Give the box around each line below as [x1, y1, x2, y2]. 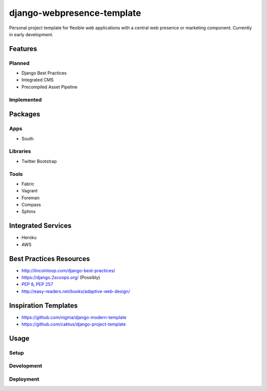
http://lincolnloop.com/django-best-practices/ [21, 268, 116, 274]
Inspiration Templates [9, 301, 78, 310]
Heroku [21, 234, 37, 240]
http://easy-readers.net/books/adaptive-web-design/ [21, 288, 131, 294]
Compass [21, 202, 42, 208]
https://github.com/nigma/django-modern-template [21, 314, 127, 320]
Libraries [9, 148, 32, 155]
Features [9, 45, 37, 53]
